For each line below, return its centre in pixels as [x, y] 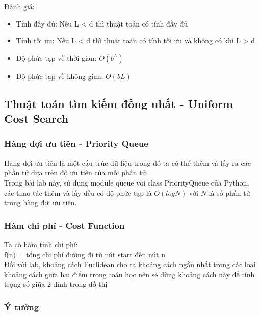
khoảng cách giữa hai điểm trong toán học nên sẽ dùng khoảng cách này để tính [129, 274]
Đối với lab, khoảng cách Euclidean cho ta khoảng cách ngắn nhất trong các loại [130, 264]
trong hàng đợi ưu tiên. [41, 203]
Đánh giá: [19, 6]
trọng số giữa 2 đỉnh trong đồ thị [56, 284]
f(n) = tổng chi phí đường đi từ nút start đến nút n [85, 254]
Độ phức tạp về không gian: [60, 76]
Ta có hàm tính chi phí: [41, 244]
